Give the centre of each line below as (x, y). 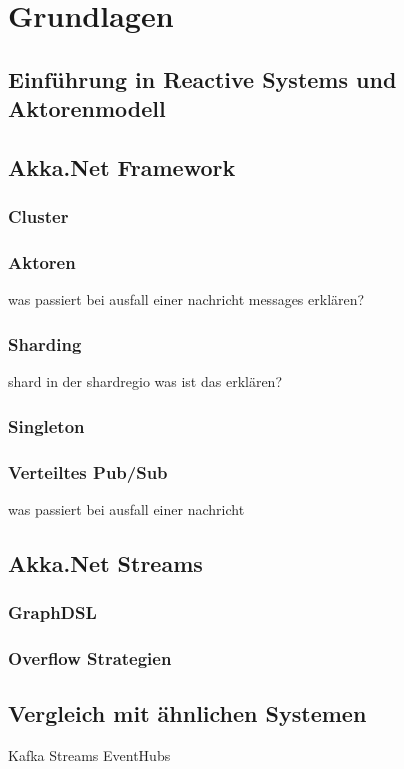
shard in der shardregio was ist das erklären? (145, 381)
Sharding (45, 343)
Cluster (38, 216)
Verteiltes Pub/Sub (88, 471)
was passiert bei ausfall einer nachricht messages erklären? (186, 299)
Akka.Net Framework (122, 166)
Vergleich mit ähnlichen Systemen (187, 713)
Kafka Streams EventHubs (89, 755)
